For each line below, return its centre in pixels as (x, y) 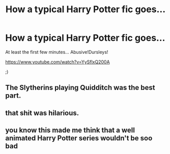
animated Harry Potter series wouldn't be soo (79, 138)
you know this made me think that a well (70, 130)
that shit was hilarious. (42, 113)
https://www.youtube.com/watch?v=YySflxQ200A (58, 61)
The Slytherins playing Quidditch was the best (80, 88)
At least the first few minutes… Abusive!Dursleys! (57, 52)
